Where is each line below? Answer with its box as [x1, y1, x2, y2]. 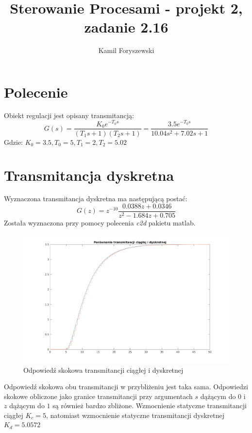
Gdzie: [4, 137, 23, 147]
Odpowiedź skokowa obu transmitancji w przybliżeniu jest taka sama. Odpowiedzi [4, 381, 248, 391]
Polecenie [4, 82, 68, 102]
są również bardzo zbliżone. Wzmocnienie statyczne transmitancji [52, 400, 247, 411]
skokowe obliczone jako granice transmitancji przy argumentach [4, 391, 193, 401]
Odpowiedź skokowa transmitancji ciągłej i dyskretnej [23, 365, 184, 375]
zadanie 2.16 [84, 17, 168, 37]
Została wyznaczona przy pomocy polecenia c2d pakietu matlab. [4, 217, 196, 227]
